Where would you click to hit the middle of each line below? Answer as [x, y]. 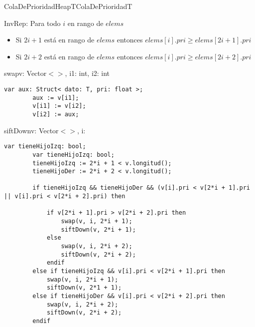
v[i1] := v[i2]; [59, 106]
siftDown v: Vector [31, 130]
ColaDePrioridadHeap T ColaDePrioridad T [68, 6]
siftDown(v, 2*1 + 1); [84, 288]
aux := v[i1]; [56, 98]
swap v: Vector [25, 73]
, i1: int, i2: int [87, 73]
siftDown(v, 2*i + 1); [98, 229]
